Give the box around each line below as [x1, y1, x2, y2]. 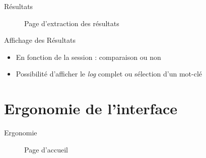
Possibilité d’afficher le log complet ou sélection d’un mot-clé [16, 68, 202, 79]
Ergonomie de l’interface [4, 98, 178, 119]
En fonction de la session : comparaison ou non [16, 51, 161, 62]
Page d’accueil [24, 144, 68, 154]
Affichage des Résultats [4, 35, 76, 45]
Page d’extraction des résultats [24, 18, 119, 28]
